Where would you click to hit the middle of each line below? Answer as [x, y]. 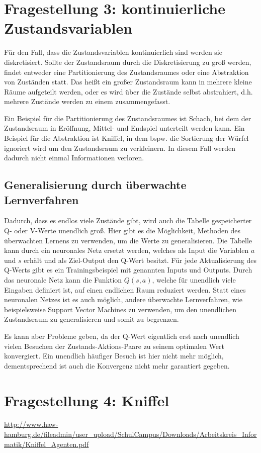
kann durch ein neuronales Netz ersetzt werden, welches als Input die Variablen [126, 250]
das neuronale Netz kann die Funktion [63, 280]
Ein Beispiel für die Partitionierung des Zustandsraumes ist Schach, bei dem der [128, 118]
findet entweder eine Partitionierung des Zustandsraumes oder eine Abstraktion [126, 72]
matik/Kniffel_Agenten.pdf [47, 444]
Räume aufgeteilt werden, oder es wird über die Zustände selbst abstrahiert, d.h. [128, 91]
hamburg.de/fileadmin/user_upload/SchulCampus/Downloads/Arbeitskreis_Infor [130, 434]
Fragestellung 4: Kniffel [87, 400]
